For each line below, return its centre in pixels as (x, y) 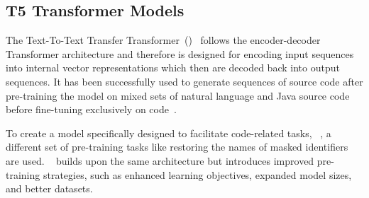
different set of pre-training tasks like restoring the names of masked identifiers (177, 147)
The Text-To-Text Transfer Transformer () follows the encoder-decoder (163, 40)
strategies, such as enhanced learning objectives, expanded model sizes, (197, 174)
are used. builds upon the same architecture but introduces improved (160, 160)
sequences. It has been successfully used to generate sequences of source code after (184, 81)
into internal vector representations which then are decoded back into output (173, 68)
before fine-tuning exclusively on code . (91, 109)
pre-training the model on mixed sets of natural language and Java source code (178, 95)
